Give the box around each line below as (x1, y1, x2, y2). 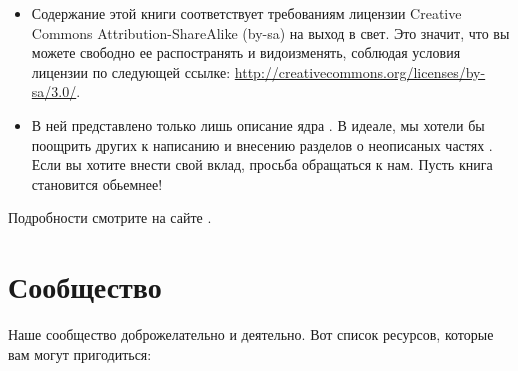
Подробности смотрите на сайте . (8, 207, 212, 228)
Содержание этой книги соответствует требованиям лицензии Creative (31, 3, 462, 23)
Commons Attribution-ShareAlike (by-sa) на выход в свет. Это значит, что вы (31, 22, 510, 43)
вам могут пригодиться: (8, 343, 152, 364)
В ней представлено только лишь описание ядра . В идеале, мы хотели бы (31, 114, 485, 135)
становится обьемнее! (31, 173, 163, 194)
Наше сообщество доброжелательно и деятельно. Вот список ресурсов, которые (8, 324, 494, 345)
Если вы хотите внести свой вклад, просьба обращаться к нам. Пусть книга (31, 154, 493, 175)
